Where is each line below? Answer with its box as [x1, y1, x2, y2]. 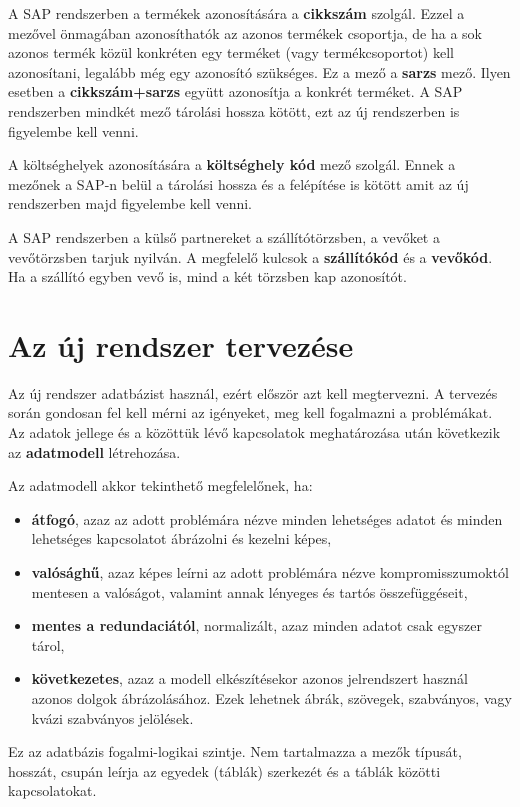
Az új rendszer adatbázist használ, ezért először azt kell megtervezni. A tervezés [8, 382, 498, 403]
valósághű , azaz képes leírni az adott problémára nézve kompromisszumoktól [31, 562, 509, 582]
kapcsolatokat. [8, 780, 97, 801]
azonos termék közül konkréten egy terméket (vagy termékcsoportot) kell [8, 42, 454, 63]
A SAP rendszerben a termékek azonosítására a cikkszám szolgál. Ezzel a [8, 3, 465, 23]
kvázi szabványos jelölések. [31, 707, 194, 728]
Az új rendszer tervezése [8, 324, 354, 365]
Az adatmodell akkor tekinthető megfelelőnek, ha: [8, 475, 313, 496]
